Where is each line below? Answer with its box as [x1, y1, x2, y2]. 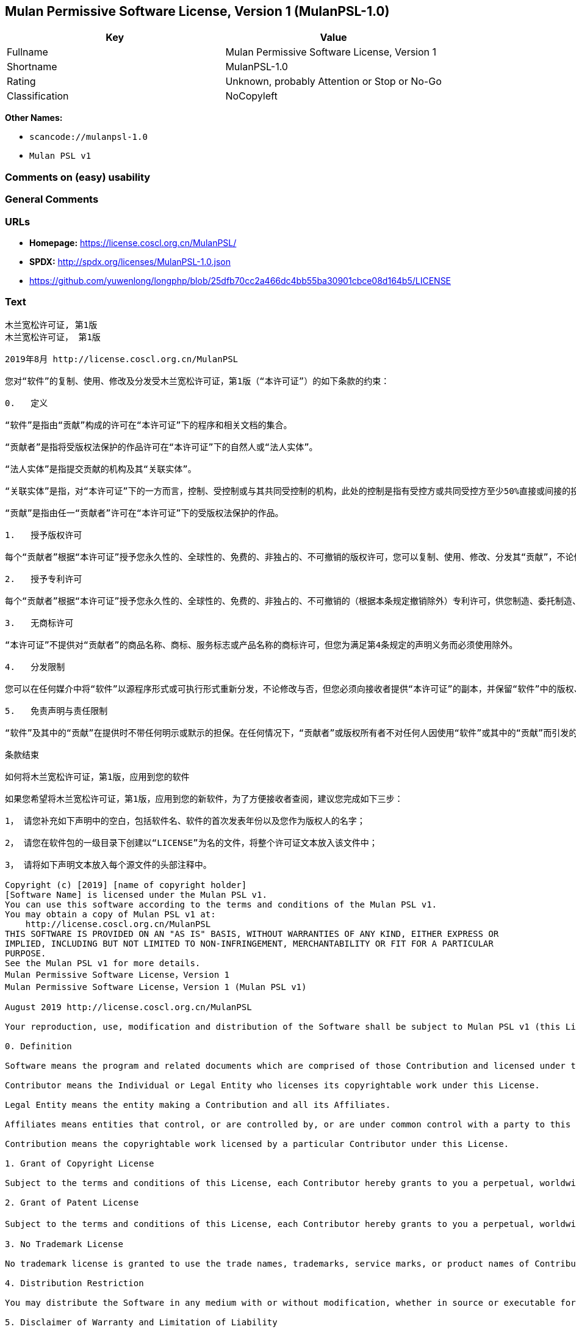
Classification [7, 90, 69, 103]
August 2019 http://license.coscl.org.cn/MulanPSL [5, 1002, 252, 1012]
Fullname [7, 46, 48, 59]
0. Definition [5, 1041, 72, 1051]
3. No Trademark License [5, 1239, 123, 1249]
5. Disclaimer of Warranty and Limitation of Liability [5, 1317, 278, 1327]
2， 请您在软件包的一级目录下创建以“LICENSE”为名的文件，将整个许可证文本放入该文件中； [5, 837, 378, 848]
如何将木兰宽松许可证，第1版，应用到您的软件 [5, 771, 190, 782]
